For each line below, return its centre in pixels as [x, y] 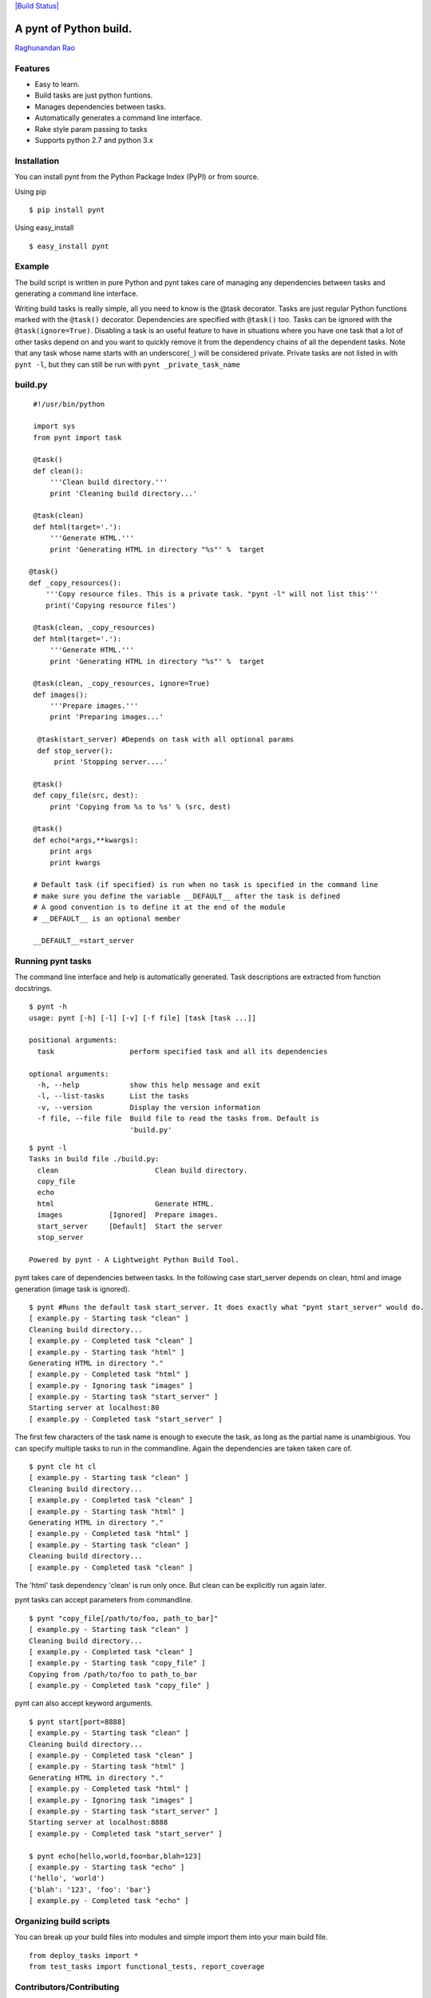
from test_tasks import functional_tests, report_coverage [147, 1967]
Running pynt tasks [53, 961]
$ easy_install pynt [69, 246]
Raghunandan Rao [45, 47]
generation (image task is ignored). [72, 1289]
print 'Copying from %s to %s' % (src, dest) [140, 806]
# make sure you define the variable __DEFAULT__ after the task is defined [187, 896]
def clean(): [58, 471]
